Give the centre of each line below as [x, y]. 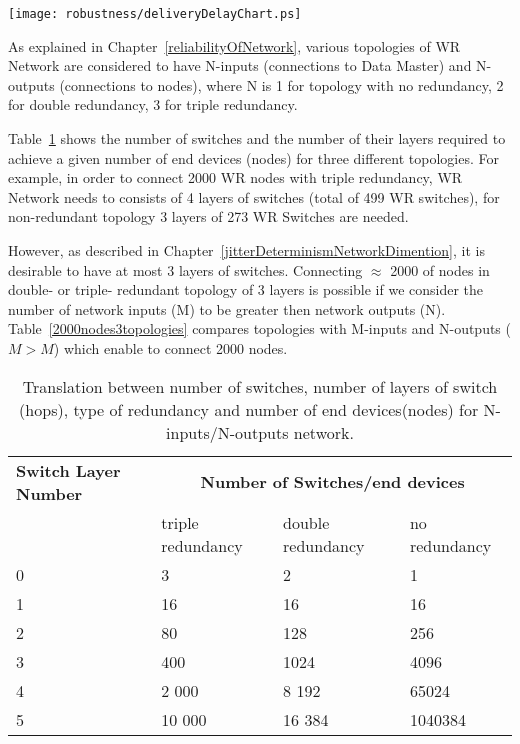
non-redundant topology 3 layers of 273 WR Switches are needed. [208, 216]
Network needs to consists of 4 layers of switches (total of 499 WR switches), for [254, 196]
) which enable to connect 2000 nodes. [170, 347]
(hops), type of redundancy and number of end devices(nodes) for [249, 409]
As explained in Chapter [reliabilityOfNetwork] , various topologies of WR [234, 45]
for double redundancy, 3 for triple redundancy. [153, 104]
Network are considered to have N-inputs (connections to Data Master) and [240, 65]
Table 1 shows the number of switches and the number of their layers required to [257, 138]
